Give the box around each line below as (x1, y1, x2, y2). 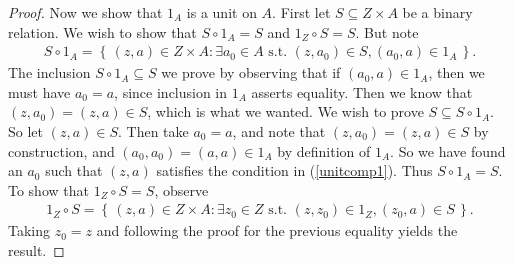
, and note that (232, 121, 326, 141)
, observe (154, 179, 209, 200)
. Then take (117, 121, 189, 141)
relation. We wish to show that (8, 21, 197, 42)
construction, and (8, 140, 115, 161)
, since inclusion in (114, 81, 228, 102)
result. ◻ (8, 240, 65, 260)
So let (8, 121, 43, 141)
